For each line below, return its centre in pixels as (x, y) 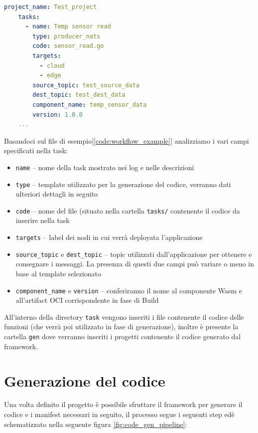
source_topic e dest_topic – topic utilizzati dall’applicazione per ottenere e (134, 254)
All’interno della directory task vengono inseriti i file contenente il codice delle (124, 317)
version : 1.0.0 (58, 114)
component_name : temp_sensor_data (90, 105)
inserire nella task (43, 220)
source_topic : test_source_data (86, 85)
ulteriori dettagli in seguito (57, 194)
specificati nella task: (36, 150)
